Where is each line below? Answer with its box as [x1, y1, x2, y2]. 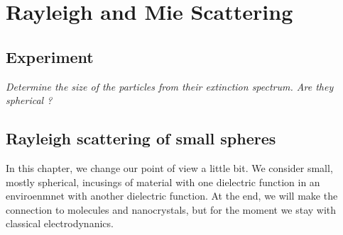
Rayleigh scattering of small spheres [6, 127, 276, 149]
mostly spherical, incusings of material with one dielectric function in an [6, 174, 320, 189]
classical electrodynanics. [6, 216, 114, 231]
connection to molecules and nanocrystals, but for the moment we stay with [6, 202, 337, 217]
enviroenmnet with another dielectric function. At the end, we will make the [6, 188, 338, 203]
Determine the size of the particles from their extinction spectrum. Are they [6, 79, 334, 93]
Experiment [6, 45, 94, 67]
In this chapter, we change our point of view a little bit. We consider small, [6, 160, 333, 175]
